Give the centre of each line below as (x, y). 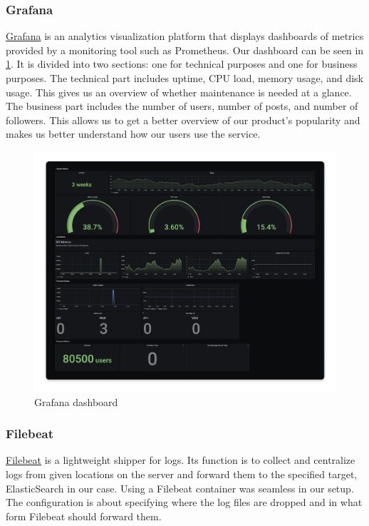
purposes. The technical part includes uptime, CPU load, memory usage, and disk (184, 78)
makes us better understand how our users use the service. (133, 134)
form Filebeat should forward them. (84, 516)
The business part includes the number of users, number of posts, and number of (182, 106)
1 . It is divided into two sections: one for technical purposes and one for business (182, 64)
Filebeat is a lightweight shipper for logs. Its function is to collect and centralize (181, 460)
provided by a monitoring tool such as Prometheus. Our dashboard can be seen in (185, 50)
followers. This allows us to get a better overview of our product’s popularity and (183, 120)
